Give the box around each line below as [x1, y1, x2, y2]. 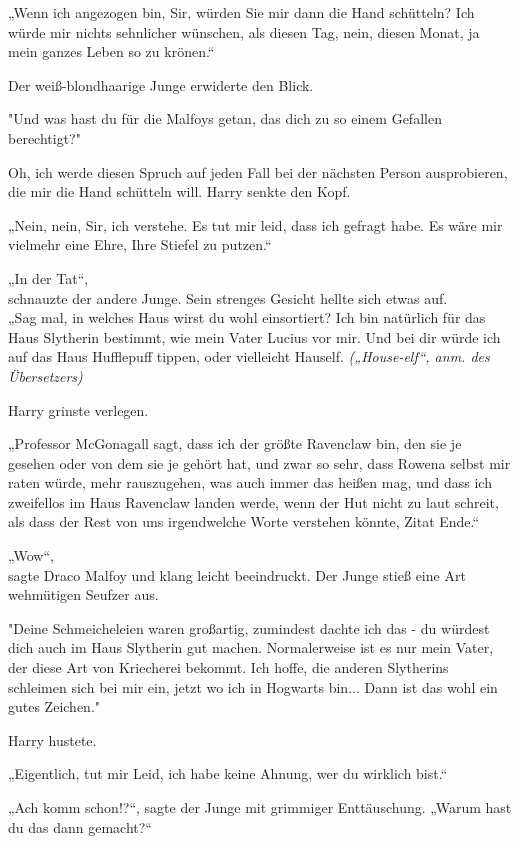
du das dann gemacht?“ [8, 816, 152, 837]
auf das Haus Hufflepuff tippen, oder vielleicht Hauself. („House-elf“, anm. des [8, 346, 490, 367]
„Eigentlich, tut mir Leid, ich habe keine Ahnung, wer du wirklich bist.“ [8, 763, 448, 784]
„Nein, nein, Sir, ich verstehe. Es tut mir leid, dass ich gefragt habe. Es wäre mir [8, 214, 503, 235]
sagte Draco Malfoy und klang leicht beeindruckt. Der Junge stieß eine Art [8, 564, 466, 585]
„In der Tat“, [8, 267, 89, 288]
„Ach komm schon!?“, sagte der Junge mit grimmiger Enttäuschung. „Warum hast [8, 797, 512, 817]
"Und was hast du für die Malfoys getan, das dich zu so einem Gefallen [8, 108, 442, 129]
